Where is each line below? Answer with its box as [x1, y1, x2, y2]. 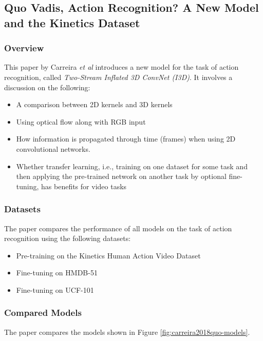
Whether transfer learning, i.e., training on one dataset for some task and [16, 161, 248, 171]
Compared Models [4, 306, 82, 319]
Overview [4, 42, 44, 54]
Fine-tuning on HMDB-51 [16, 267, 98, 278]
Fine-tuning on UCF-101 [16, 284, 94, 295]
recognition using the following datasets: [4, 233, 131, 244]
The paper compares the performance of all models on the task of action [4, 223, 232, 233]
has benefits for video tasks [41, 180, 127, 191]
